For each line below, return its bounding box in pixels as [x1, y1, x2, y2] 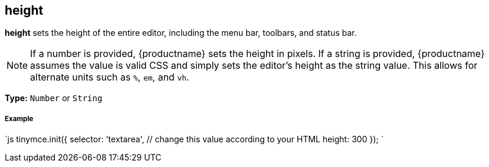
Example [5, 114, 34, 123]
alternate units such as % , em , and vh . [30, 71, 189, 83]
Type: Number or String [5, 93, 103, 103]
